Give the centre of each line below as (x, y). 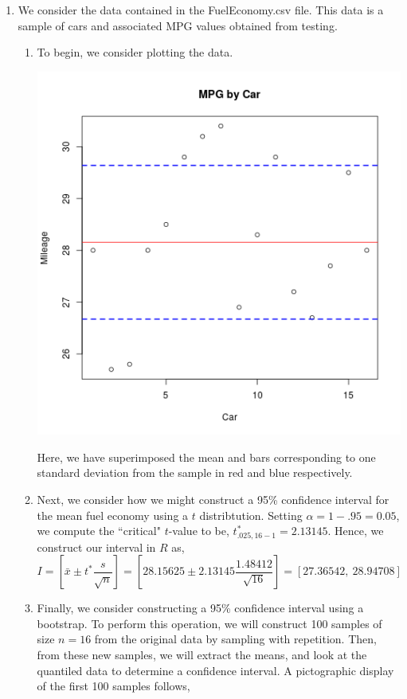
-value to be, (199, 531)
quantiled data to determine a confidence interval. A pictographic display (215, 670)
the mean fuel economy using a (113, 515)
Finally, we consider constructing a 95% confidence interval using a (200, 608)
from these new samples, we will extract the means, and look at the (202, 654)
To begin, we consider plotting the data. (135, 52)
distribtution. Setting (251, 515)
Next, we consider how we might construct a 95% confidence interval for (213, 499)
